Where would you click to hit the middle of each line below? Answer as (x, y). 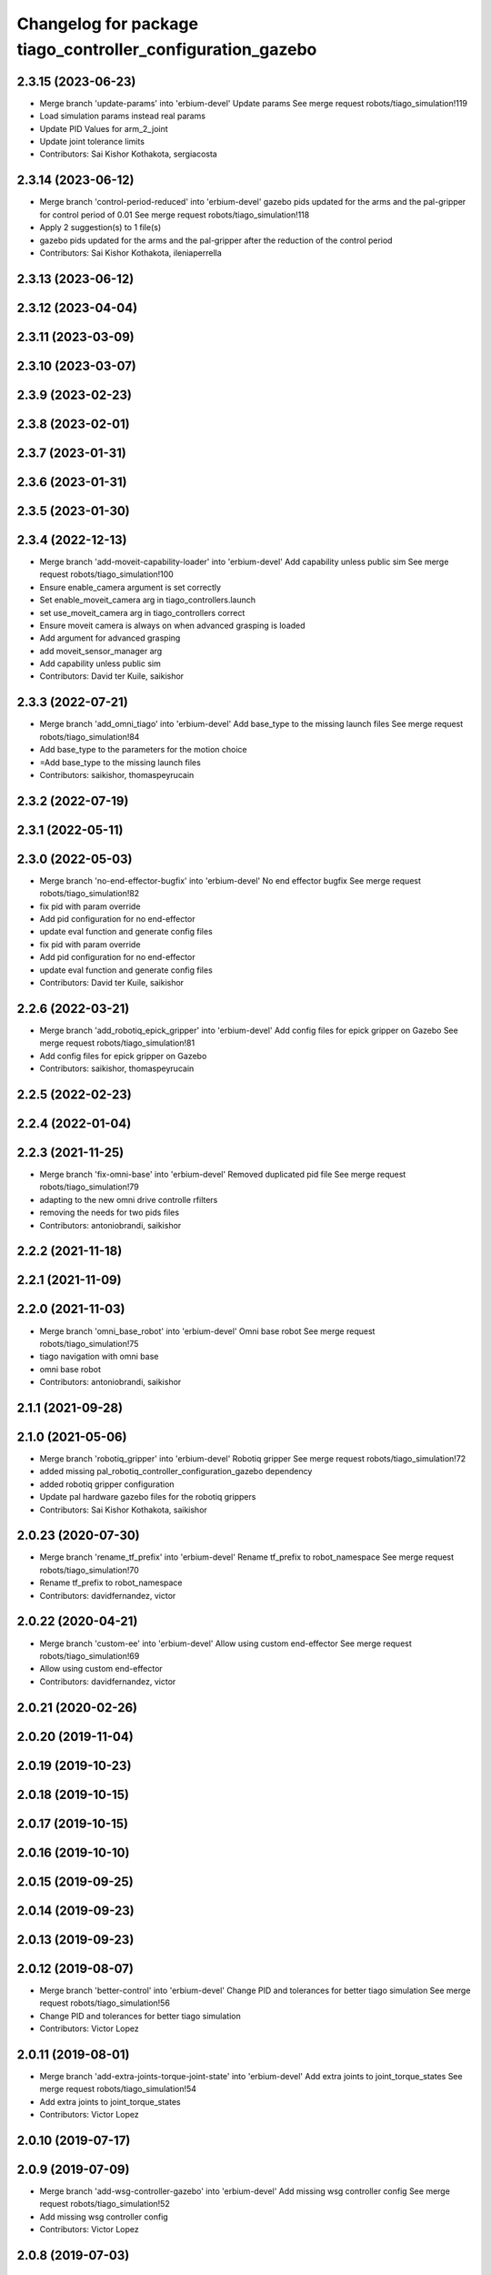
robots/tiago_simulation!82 (90, 894)
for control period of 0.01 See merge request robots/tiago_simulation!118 (175, 215)
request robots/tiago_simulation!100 (107, 574)
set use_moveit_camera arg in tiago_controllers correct (142, 612)
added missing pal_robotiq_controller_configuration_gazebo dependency (176, 1471)
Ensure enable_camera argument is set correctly (130, 587)
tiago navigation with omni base (99, 1357)
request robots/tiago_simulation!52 (105, 2204)
